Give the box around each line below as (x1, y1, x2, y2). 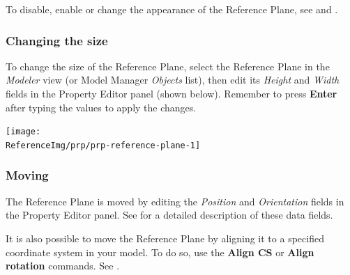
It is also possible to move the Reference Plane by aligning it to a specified (6, 230, 324, 245)
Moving (6, 166, 49, 184)
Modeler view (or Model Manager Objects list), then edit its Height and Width (6, 72, 340, 87)
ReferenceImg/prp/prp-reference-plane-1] (6, 140, 201, 150)
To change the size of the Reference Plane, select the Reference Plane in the (6, 58, 330, 73)
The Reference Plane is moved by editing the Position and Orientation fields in (6, 194, 344, 208)
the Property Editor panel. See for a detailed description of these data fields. (6, 207, 333, 222)
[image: (6, 127, 41, 137)
